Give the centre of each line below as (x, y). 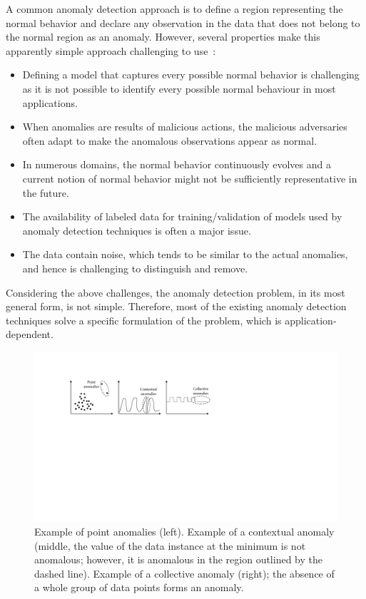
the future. (46, 192)
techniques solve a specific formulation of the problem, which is (144, 320)
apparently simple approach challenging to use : (111, 50)
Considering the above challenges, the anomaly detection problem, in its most (176, 292)
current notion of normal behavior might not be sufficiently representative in (190, 178)
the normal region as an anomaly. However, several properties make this (163, 37)
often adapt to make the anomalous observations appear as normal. (170, 140)
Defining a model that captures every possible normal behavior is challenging (191, 75)
